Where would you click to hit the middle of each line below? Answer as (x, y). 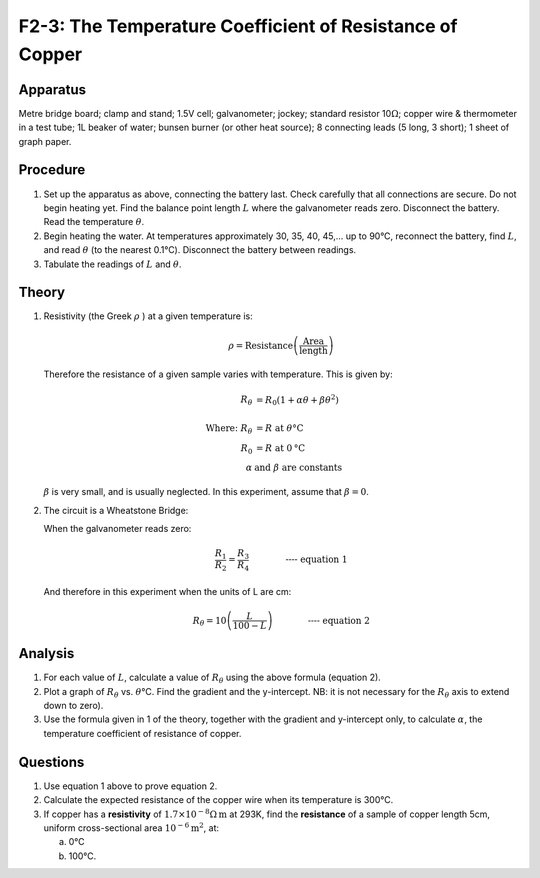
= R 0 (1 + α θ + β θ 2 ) (297, 400)
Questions (51, 761)
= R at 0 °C (280, 448)
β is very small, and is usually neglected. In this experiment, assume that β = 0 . (206, 492)
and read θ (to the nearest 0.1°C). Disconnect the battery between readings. (200, 250)
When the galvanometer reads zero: (117, 529)
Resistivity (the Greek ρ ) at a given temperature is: (148, 316)
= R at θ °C (279, 428)
